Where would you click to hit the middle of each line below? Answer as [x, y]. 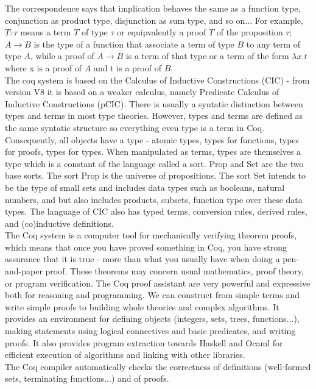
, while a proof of [62, 56]
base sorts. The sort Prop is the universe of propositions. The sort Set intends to [155, 175]
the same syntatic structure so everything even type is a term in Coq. [135, 127]
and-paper [24, 271]
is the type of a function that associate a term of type [134, 44]
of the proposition [250, 32]
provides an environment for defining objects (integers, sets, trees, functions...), [152, 319]
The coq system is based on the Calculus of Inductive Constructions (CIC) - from [157, 80]
